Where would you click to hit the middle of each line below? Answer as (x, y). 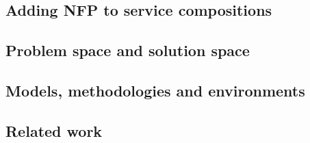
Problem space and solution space (128, 50)
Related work (54, 130)
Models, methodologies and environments (155, 90)
